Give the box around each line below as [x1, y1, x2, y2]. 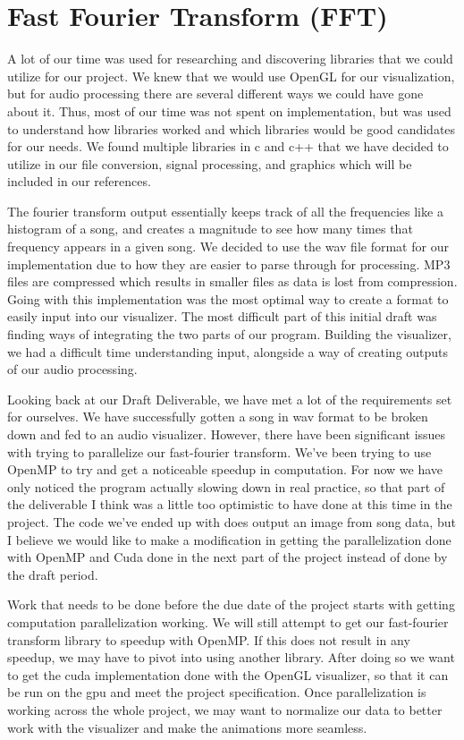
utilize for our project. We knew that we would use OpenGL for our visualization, [7, 66, 455, 85]
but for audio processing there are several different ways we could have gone [7, 84, 424, 103]
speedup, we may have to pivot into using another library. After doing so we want [7, 648, 455, 667]
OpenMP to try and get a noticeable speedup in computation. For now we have [7, 460, 443, 479]
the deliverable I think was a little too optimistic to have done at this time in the [7, 495, 452, 514]
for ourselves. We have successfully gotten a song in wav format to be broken [7, 407, 428, 426]
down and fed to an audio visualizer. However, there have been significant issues [7, 425, 446, 443]
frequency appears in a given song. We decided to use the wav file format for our [7, 237, 449, 256]
